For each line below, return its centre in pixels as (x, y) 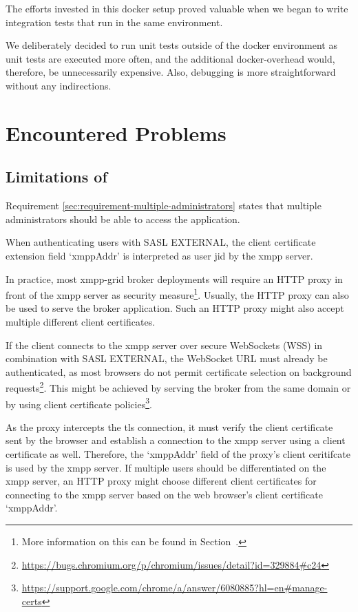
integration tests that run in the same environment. (114, 22)
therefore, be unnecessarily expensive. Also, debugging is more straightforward (171, 72)
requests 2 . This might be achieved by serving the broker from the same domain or (178, 387)
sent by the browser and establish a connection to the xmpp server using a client (176, 440)
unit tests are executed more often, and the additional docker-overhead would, (170, 58)
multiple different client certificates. (81, 321)
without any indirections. (59, 85)
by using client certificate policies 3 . (79, 403)
